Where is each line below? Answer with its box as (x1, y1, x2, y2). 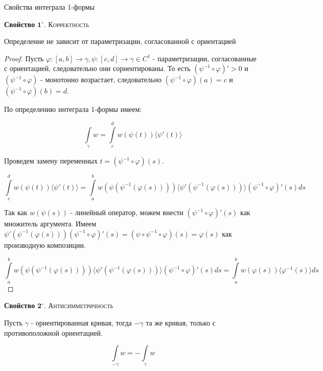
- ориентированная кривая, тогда (31, 317, 132, 328)
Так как (4, 207, 28, 218)
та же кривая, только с (146, 317, 216, 328)
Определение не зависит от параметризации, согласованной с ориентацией (4, 36, 236, 47)
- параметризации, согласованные (153, 53, 257, 63)
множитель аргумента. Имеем (4, 218, 97, 229)
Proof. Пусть (4, 53, 44, 63)
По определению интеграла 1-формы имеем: (4, 104, 142, 114)
